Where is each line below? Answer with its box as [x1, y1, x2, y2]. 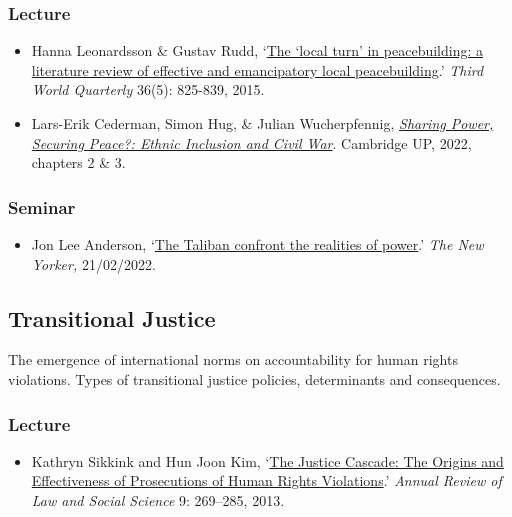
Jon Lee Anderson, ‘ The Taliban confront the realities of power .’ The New [31, 234, 484, 254]
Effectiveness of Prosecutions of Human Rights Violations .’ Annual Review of [31, 470, 502, 491]
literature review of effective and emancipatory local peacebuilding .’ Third [31, 59, 484, 80]
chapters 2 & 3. [31, 152, 126, 173]
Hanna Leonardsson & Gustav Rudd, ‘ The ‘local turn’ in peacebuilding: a [31, 40, 484, 61]
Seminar [8, 194, 76, 219]
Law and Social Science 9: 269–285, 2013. [31, 489, 285, 510]
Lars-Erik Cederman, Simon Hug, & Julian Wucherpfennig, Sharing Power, [31, 113, 494, 133]
